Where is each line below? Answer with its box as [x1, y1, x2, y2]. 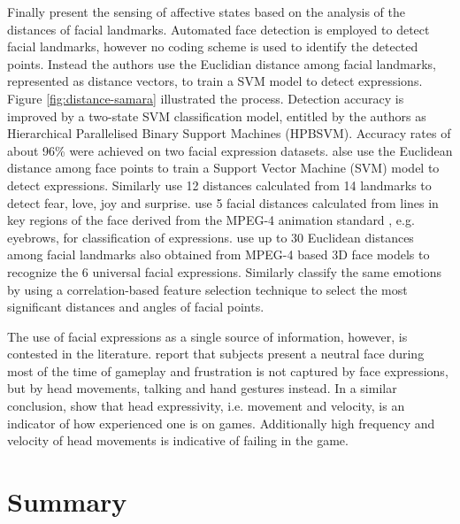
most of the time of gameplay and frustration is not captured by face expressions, [7, 361, 448, 380]
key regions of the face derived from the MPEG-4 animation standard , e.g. [7, 211, 415, 229]
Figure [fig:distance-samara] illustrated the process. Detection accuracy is [7, 89, 404, 107]
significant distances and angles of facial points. [7, 297, 264, 316]
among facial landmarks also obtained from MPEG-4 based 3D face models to [7, 245, 430, 264]
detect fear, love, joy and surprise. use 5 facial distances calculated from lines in [7, 193, 439, 212]
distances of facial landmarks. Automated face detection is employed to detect [7, 19, 430, 38]
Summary [7, 483, 127, 520]
